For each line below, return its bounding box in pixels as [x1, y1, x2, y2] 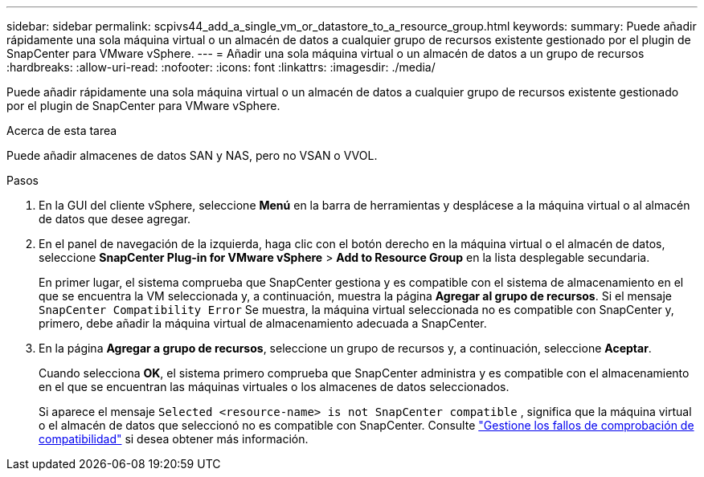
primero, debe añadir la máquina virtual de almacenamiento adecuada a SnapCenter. [39, 316, 487, 330]
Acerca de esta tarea [6, 124, 117, 137]
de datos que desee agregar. [39, 212, 191, 226]
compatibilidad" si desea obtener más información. [39, 432, 309, 446]
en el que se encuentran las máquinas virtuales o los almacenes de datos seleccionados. [39, 380, 510, 393]
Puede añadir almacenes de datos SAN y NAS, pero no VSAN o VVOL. [6, 149, 378, 162]
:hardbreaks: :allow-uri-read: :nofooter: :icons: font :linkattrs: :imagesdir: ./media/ [6, 60, 436, 74]
